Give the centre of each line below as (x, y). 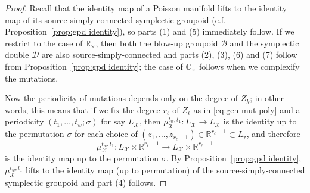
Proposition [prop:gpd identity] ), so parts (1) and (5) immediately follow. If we (150, 31)
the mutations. (32, 78)
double (17, 55)
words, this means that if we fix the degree (83, 109)
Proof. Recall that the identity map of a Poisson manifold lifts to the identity (146, 8)
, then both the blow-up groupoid (157, 43)
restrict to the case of (44, 43)
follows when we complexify (249, 66)
